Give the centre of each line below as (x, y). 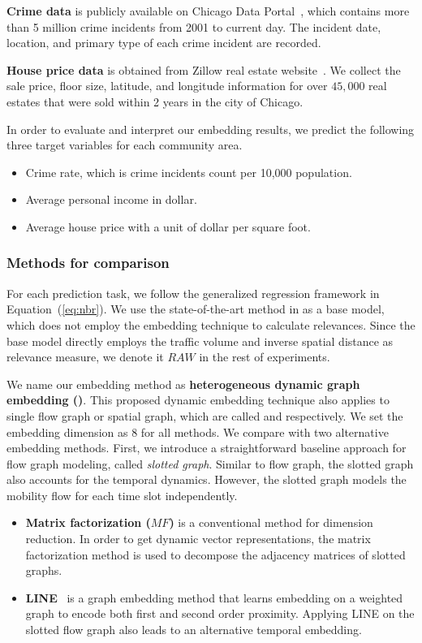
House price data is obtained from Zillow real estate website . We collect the (204, 69)
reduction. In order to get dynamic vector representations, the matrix (198, 539)
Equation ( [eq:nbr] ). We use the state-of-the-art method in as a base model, (196, 309)
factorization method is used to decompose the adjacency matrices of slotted (215, 554)
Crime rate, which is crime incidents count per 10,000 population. (189, 172)
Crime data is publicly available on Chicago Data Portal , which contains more (208, 11)
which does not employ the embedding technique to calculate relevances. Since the (211, 324)
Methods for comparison (88, 263)
